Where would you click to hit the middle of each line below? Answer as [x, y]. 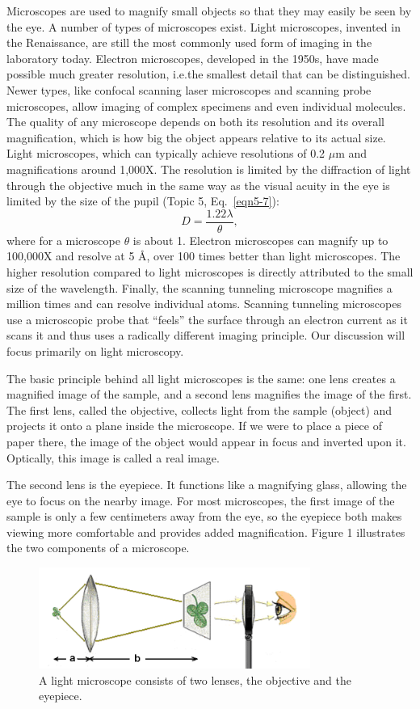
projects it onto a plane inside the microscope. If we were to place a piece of [194, 426]
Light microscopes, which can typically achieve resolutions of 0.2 [166, 153]
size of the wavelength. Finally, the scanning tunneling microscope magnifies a [199, 287]
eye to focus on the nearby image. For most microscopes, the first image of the [201, 500]
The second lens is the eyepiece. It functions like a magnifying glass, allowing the [207, 485]
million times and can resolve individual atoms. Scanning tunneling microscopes [204, 304]
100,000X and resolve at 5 [71, 256]
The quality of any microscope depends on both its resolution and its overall [195, 122]
